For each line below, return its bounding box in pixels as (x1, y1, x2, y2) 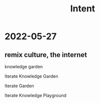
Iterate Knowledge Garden (4, 73, 58, 79)
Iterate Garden (4, 83, 34, 89)
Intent (70, 3, 95, 14)
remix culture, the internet (4, 51, 87, 59)
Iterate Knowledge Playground (4, 93, 67, 98)
